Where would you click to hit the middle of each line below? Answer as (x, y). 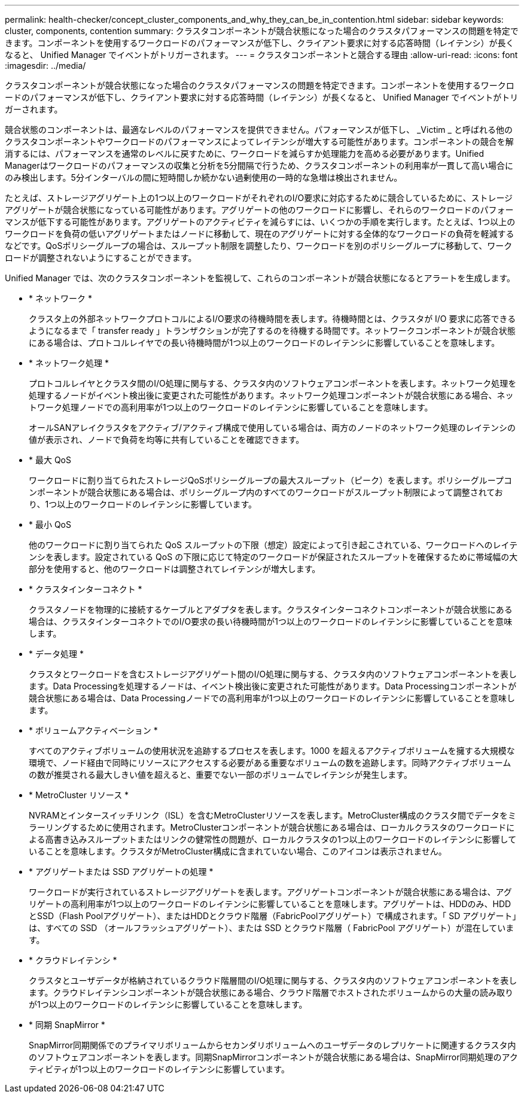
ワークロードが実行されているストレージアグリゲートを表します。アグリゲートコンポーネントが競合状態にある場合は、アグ (270, 892)
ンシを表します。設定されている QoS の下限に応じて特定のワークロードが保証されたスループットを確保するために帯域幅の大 (273, 557)
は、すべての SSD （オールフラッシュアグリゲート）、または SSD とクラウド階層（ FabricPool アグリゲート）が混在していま (272, 928)
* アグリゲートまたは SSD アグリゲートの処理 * (121, 872)
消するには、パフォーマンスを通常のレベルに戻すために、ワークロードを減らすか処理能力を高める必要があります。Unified (245, 153)
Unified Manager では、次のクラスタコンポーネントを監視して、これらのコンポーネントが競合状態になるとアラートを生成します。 (260, 278)
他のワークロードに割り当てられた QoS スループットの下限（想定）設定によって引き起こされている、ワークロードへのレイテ (273, 545)
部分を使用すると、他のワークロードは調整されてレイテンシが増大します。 (175, 569)
